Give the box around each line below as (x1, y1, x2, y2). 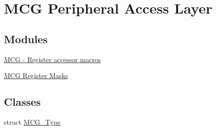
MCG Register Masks (4, 70, 68, 81)
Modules (4, 31, 48, 46)
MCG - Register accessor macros (4, 54, 101, 64)
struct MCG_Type (4, 116, 61, 127)
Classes (4, 94, 41, 109)
